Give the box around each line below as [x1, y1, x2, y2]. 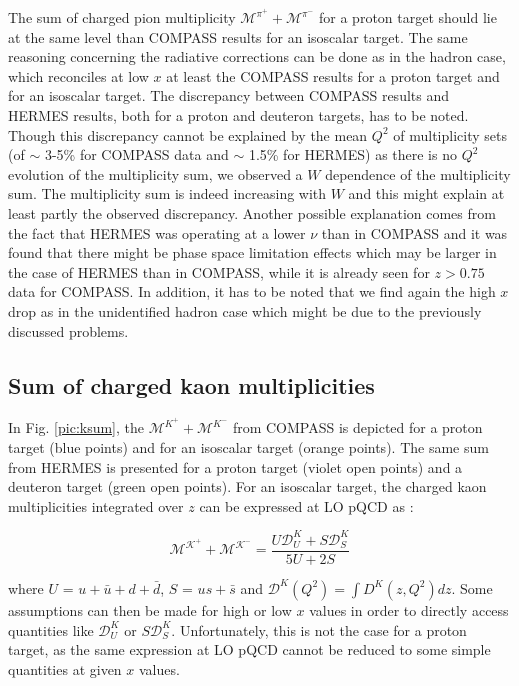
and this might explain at [348, 183, 505, 204]
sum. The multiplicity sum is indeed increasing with [8, 183, 327, 204]
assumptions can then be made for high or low [8, 599, 292, 620]
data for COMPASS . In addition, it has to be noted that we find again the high [8, 281, 496, 302]
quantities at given [8, 658, 122, 679]
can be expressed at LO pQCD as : [199, 495, 414, 516]
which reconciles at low [8, 65, 149, 86]
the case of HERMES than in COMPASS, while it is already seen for [8, 261, 430, 282]
